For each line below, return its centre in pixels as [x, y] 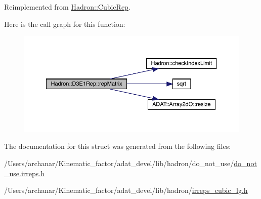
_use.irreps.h [24, 173]
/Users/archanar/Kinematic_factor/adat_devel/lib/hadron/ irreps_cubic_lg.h [126, 190]
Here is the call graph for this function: [65, 24]
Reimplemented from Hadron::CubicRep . [67, 7]
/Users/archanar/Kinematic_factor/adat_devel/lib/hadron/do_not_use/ [119, 163]
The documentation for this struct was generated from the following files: [118, 146]
